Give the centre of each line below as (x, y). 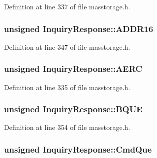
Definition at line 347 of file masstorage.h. (67, 47)
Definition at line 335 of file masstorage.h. (67, 87)
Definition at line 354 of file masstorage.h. (67, 127)
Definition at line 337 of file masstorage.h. (67, 6)
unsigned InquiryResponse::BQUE (73, 109)
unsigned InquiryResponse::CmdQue (78, 149)
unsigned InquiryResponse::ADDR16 (79, 28)
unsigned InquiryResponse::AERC (73, 69)
